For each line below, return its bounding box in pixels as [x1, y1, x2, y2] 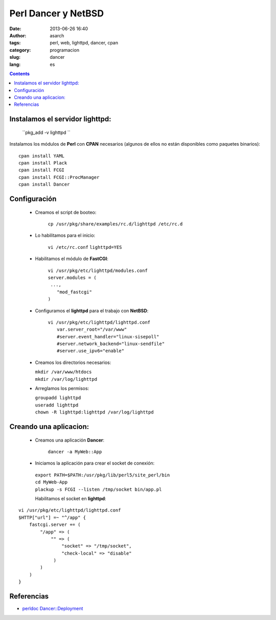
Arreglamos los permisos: [35, 385, 89, 392]
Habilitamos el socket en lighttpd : [35, 495, 107, 501]
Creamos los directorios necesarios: [35, 359, 111, 365]
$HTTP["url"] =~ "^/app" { [18, 514, 86, 520]
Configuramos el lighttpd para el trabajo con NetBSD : [35, 307, 149, 314]
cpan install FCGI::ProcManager [18, 174, 100, 180]
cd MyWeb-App [35, 479, 68, 485]
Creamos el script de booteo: [35, 209, 97, 215]
